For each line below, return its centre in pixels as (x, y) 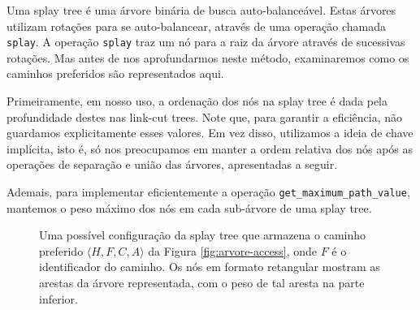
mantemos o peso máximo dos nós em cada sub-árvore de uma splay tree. (189, 207)
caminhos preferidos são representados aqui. (115, 73)
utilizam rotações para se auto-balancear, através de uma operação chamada (197, 26)
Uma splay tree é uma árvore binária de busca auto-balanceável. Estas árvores (201, 10)
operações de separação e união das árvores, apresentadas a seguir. (172, 164)
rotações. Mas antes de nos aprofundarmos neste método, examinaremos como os (208, 57)
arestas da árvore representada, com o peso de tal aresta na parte (202, 283)
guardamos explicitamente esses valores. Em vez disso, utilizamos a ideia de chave (210, 133)
